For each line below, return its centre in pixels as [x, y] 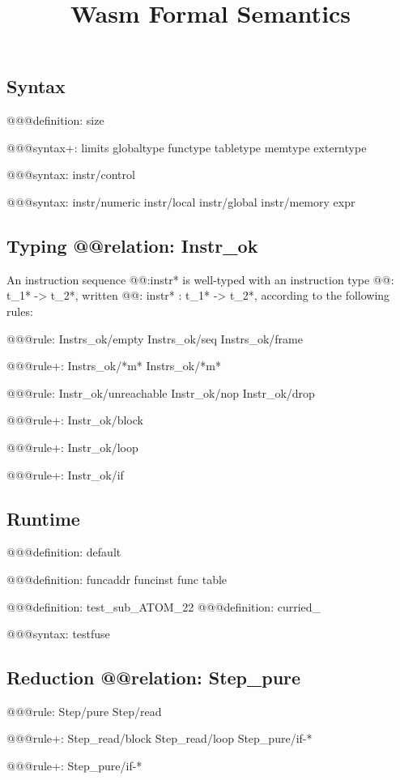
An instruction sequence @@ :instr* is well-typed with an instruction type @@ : [200, 279]
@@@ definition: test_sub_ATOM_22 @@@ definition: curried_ [164, 606]
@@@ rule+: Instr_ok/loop [72, 447]
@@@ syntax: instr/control [71, 175]
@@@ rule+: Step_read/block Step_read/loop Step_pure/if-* [160, 738]
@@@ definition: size [55, 120]
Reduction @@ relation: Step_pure [154, 678]
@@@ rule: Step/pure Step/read [84, 711]
